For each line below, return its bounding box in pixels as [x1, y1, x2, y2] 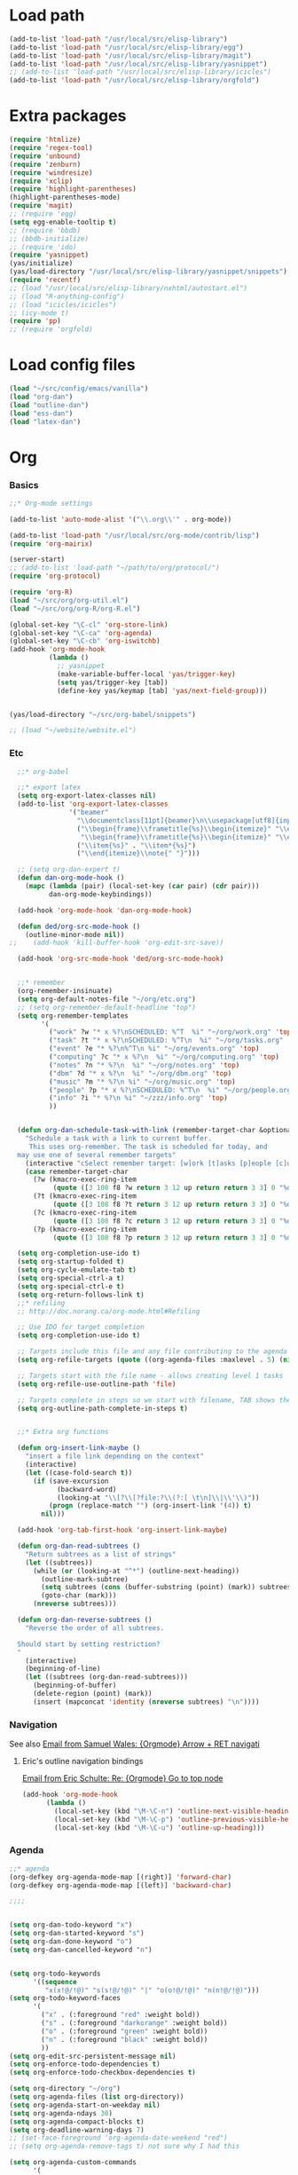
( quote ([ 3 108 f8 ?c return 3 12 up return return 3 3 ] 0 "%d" [52, 1217, 295, 1225]
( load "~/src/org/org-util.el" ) [9, 595, 129, 604]
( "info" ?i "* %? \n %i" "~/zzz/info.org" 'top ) [48, 1093, 228, 1103]
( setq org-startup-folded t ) [17, 1257, 125, 1266]
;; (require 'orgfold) [9, 325, 93, 334]
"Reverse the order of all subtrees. [25, 1623, 165, 1633]
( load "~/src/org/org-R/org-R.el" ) [9, 604, 141, 613]
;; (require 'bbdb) [9, 225, 82, 235]
